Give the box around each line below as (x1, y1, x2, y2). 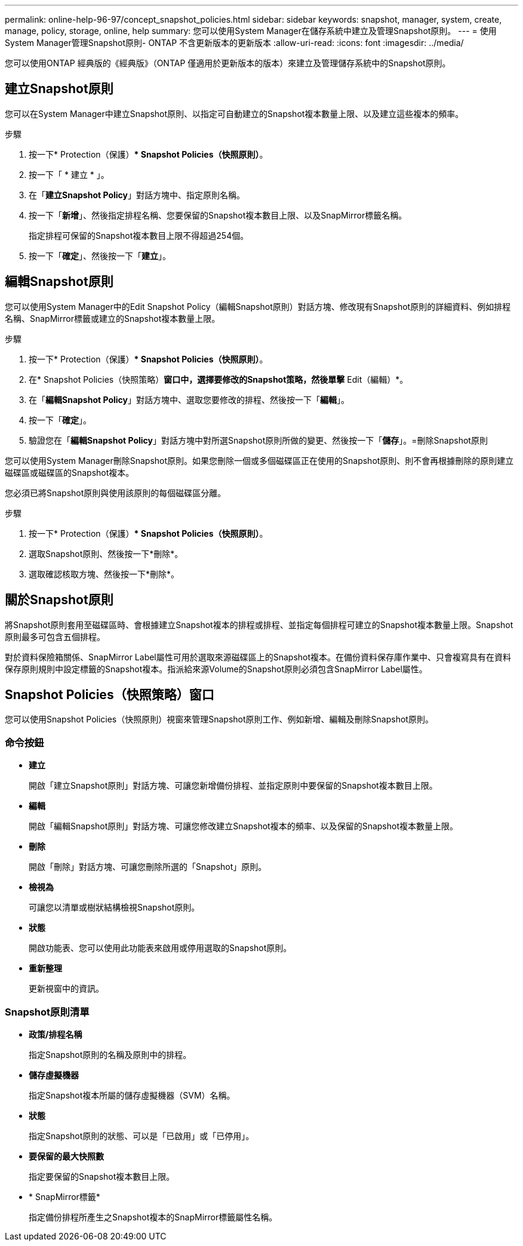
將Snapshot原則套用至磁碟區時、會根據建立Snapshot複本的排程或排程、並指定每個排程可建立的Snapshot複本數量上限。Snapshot (5, 619, 513, 630)
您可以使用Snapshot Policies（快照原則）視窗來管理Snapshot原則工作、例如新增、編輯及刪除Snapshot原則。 (5, 714, 433, 725)
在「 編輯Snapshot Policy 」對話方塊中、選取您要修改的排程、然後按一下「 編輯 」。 (29, 394, 349, 405)
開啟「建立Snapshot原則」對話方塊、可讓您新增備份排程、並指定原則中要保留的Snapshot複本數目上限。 (29, 780, 438, 791)
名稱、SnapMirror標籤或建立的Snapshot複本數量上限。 (5, 313, 220, 324)
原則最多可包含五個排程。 (5, 631, 105, 642)
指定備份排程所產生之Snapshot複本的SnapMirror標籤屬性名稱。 (29, 1211, 278, 1222)
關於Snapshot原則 (5, 592, 113, 608)
